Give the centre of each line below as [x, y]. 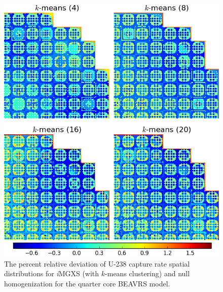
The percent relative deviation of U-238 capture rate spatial [97, 263]
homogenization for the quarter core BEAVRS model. [87, 284]
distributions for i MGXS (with [52, 273]
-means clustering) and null [147, 273]
